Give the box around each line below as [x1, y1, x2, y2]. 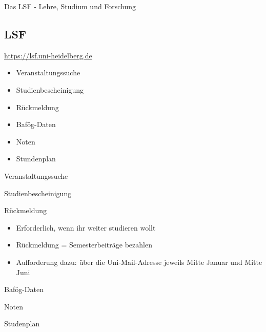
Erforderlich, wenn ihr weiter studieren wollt [16, 222, 156, 233]
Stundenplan [16, 153, 56, 164]
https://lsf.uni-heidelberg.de [4, 50, 92, 60]
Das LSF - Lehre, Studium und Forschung [4, 1, 136, 11]
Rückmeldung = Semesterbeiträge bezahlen [16, 239, 152, 250]
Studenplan [4, 318, 40, 329]
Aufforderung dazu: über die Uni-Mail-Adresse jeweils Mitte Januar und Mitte [16, 256, 262, 267]
